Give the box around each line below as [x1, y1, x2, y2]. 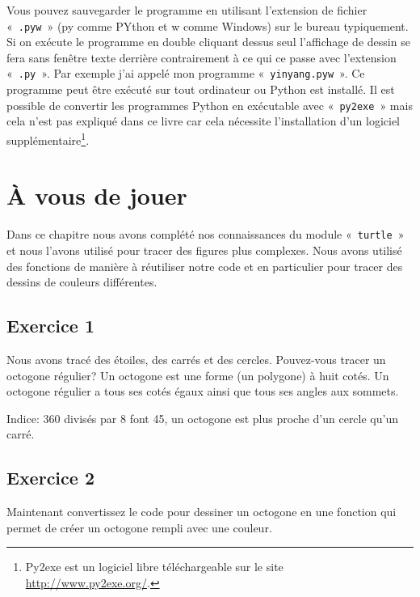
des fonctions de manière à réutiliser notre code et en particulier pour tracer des [6, 257, 403, 274]
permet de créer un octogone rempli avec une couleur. [6, 519, 272, 536]
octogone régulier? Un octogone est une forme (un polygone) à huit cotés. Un [6, 366, 389, 383]
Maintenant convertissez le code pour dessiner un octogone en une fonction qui [6, 503, 397, 520]
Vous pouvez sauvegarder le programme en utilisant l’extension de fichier [6, 2, 367, 18]
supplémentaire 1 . [6, 129, 90, 148]
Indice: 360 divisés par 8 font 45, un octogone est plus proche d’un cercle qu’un [6, 409, 398, 426]
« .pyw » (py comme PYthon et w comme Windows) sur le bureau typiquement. [6, 17, 409, 34]
